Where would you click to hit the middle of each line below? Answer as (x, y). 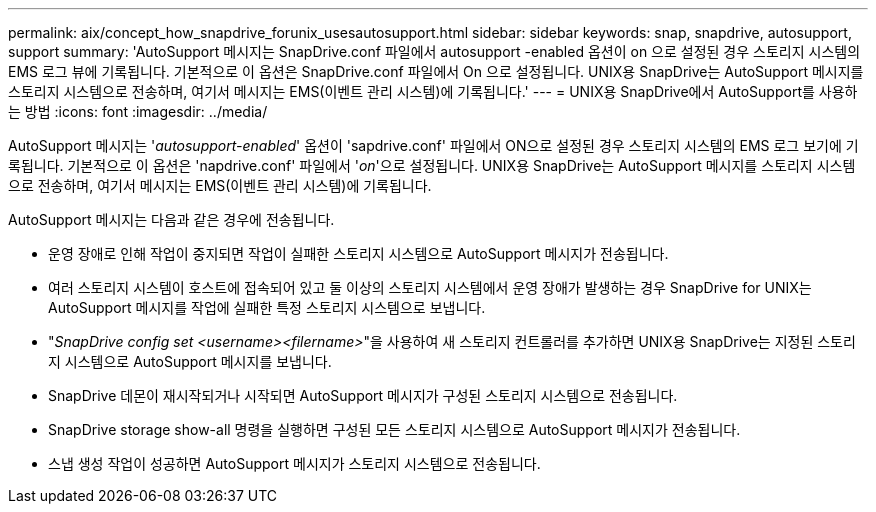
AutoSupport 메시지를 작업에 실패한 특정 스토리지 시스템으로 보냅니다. (267, 307)
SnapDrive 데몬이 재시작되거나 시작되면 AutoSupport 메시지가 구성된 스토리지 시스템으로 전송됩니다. (363, 395)
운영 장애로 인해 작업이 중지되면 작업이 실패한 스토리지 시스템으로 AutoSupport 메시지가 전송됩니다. (358, 253)
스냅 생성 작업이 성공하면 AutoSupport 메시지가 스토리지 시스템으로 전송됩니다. (294, 463)
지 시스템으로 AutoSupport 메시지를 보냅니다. (190, 361)
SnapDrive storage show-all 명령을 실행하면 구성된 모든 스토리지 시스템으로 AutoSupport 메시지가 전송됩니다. (394, 429)
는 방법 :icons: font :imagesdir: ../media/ (138, 111)
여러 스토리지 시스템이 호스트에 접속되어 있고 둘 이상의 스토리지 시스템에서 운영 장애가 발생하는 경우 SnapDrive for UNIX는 (430, 287)
